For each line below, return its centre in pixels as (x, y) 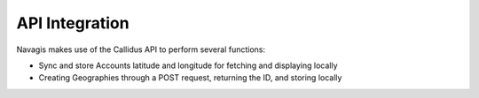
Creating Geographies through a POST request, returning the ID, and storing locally (190, 78)
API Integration (73, 23)
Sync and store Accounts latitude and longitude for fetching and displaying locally (188, 65)
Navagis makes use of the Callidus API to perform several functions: (141, 49)
